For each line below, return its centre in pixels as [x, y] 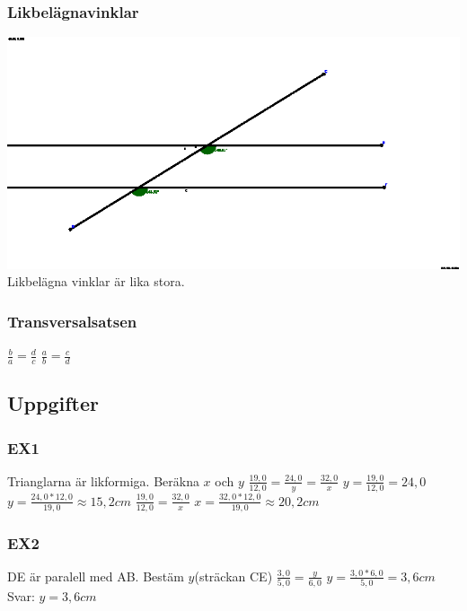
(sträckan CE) [233, 576]
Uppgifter [53, 403]
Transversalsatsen [72, 321]
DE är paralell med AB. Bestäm [96, 576]
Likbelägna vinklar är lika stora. [96, 281]
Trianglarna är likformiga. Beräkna [103, 480]
